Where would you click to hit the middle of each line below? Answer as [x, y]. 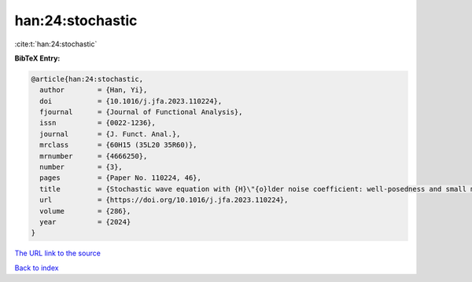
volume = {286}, [85, 211]
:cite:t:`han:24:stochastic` [56, 44]
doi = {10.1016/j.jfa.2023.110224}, [131, 101]
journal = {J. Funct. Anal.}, [110, 134]
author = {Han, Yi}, [94, 90]
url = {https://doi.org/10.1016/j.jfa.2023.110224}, [164, 200]
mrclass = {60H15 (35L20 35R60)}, [118, 145]
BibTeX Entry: [37, 58]
